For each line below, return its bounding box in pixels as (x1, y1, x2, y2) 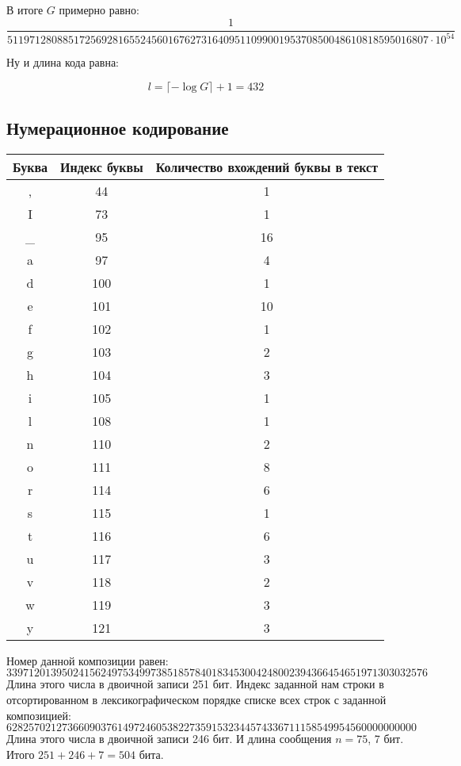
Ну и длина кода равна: (6, 54, 120, 70)
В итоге (6, 2, 44, 17)
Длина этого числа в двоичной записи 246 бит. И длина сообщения (6, 730, 332, 747)
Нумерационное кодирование (6, 115, 229, 140)
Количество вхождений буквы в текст (155, 157, 379, 176)
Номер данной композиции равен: (6, 652, 169, 668)
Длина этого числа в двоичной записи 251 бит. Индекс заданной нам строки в (6, 676, 384, 692)
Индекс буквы (60, 157, 143, 176)
